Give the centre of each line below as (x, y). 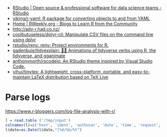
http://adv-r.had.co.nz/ (36, 29)
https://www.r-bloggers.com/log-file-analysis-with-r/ (60, 111)
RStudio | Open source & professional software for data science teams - (87, 8)
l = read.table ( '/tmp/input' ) (38, 120)
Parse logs (28, 97)
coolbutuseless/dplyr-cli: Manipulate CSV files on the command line (83, 34)
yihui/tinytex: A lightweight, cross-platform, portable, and (72, 72)
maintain (21, 77)
